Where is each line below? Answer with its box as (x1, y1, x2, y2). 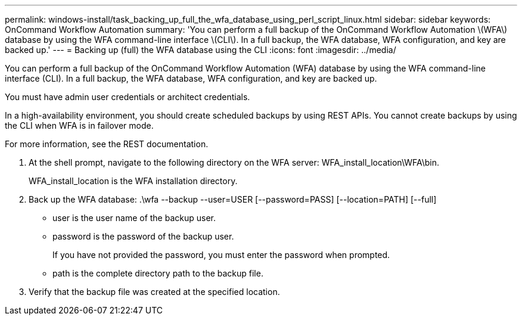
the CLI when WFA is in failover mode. (5, 120, 154, 131)
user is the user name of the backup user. (52, 213, 216, 223)
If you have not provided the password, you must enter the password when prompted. (52, 250, 390, 260)
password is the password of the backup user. (52, 231, 234, 241)
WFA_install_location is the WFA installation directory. (29, 176, 238, 186)
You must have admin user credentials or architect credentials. (5, 92, 250, 102)
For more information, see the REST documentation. (5, 139, 209, 149)
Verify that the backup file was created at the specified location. (29, 287, 280, 297)
